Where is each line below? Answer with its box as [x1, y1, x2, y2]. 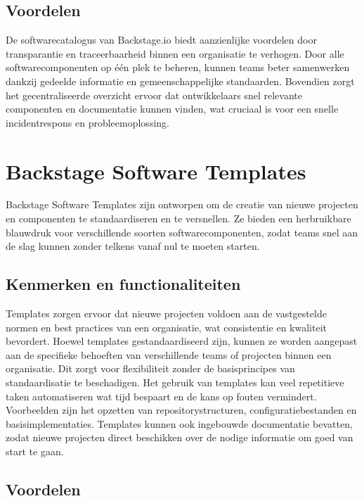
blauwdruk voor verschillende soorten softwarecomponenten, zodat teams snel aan [6, 224, 358, 239]
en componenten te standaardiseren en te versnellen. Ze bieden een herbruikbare [6, 211, 351, 226]
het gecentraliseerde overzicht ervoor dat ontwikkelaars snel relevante [6, 87, 303, 102]
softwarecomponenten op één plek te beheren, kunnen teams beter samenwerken [6, 60, 350, 75]
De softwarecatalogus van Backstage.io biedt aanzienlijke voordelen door [6, 32, 317, 47]
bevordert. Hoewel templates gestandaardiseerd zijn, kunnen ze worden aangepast [6, 334, 358, 348]
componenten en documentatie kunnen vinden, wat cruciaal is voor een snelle [6, 101, 339, 116]
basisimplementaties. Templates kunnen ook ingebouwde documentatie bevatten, [6, 416, 353, 431]
